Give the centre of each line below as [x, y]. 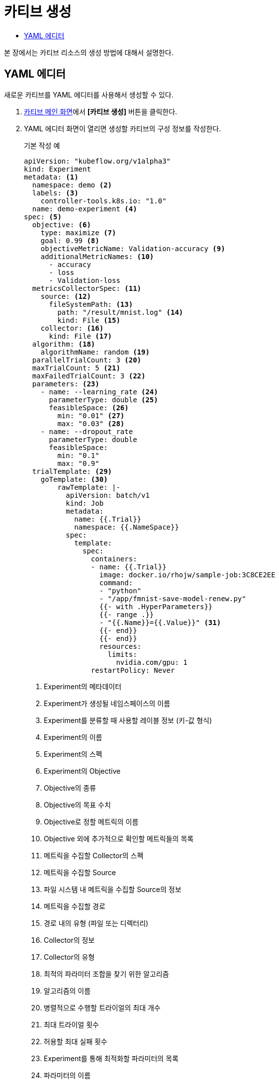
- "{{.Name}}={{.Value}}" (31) [160, 622]
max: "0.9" [78, 463]
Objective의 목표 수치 [77, 805]
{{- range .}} [127, 614]
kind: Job [85, 503]
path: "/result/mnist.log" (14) [120, 312]
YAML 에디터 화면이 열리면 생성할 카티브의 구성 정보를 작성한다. [123, 128]
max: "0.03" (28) [91, 423]
